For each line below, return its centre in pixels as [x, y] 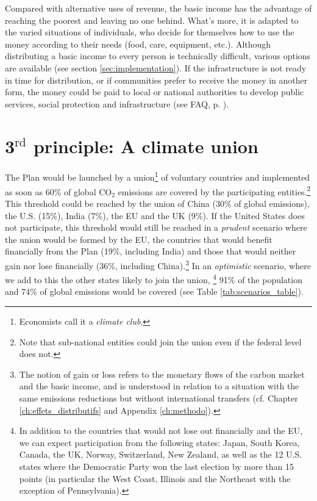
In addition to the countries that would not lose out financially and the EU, [161, 431]
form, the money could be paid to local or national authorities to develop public [155, 92]
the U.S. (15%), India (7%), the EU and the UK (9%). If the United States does [155, 215]
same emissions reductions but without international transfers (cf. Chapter [158, 398]
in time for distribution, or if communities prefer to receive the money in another [156, 80]
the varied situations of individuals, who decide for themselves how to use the [150, 32]
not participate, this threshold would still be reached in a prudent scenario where [156, 227]
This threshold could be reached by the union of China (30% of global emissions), [157, 203]
